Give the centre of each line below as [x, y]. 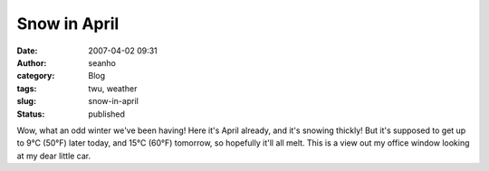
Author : [32, 62]
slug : [26, 101]
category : [36, 76]
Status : [31, 114]
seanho [102, 62]
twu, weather [113, 88]
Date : [27, 51]
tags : [27, 88]
